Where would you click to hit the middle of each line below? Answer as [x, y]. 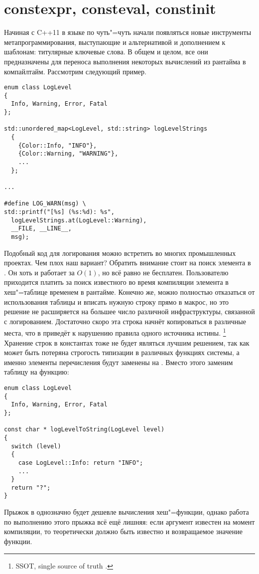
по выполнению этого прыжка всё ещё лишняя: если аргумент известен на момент [129, 521]
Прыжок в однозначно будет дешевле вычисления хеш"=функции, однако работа [127, 512]
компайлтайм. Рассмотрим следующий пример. [75, 71]
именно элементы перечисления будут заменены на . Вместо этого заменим [119, 362]
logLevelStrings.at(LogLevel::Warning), [79, 220]
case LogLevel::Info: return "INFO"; [81, 463]
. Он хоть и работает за [39, 272]
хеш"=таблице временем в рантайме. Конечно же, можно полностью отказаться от [129, 291]
